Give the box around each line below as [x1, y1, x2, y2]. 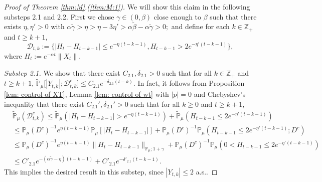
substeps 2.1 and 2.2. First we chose [4, 11, 114, 22]
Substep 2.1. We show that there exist [4, 67, 120, 78]
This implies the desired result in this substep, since [4, 166, 164, 176]
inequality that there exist [4, 98, 84, 109]
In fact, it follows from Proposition [137, 78, 245, 88]
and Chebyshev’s [194, 89, 246, 99]
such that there [210, 11, 257, 22]
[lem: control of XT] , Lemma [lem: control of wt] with [4, 89, 169, 99]
